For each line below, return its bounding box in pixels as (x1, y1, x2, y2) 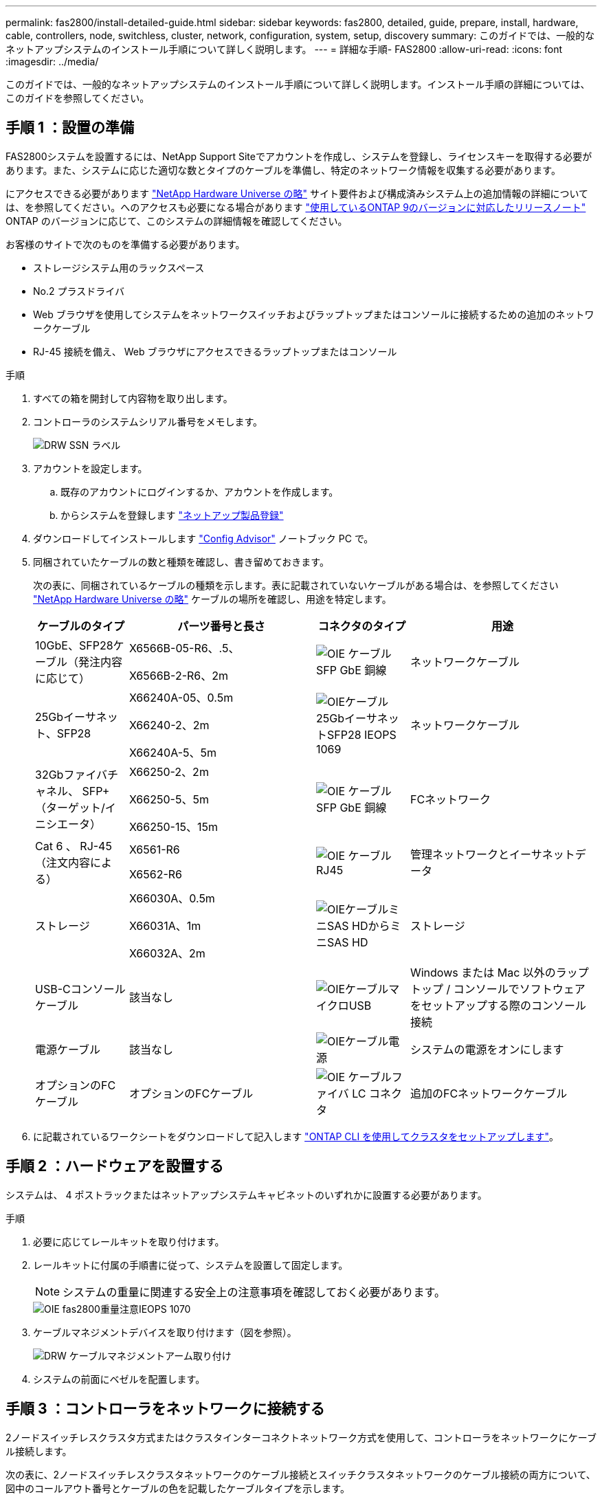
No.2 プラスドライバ (33, 285, 124, 297)
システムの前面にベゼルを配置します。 (33, 1373, 205, 1385)
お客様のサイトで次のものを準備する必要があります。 (5, 238, 245, 250)
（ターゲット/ (35, 800, 105, 814)
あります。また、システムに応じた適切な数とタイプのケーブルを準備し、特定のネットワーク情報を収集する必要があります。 (5, 164, 561, 176)
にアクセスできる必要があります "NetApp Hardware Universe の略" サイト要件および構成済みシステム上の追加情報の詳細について (5, 187, 589, 199)
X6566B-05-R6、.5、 (129, 641, 240, 655)
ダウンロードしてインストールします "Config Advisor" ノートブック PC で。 (33, 532, 374, 544)
